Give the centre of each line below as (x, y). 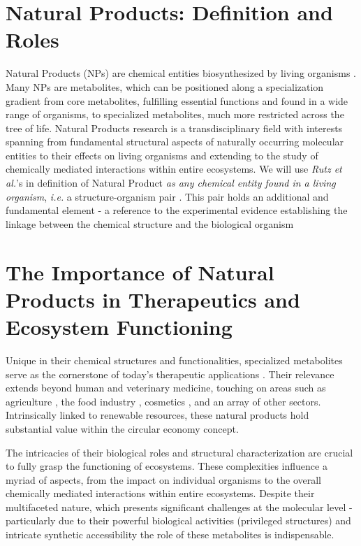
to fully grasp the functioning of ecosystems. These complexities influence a (167, 466)
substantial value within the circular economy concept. (122, 428)
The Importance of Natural (140, 272)
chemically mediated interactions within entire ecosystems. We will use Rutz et (174, 169)
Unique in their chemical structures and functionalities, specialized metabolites (174, 360)
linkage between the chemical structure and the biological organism (150, 223)
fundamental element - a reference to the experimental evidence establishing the (177, 210)
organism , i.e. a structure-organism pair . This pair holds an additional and (167, 196)
